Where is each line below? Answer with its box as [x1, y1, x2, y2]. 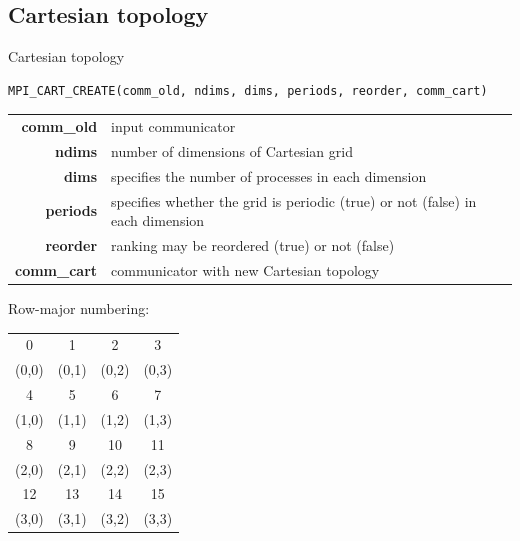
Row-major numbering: [8, 298, 150, 319]
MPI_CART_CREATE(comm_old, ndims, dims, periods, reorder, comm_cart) [8, 83, 488, 98]
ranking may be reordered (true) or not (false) [111, 235, 395, 256]
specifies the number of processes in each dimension [111, 165, 427, 186]
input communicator [111, 116, 236, 137]
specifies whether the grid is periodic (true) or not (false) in [111, 190, 477, 211]
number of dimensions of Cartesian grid [111, 140, 353, 161]
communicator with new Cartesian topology [111, 259, 380, 280]
